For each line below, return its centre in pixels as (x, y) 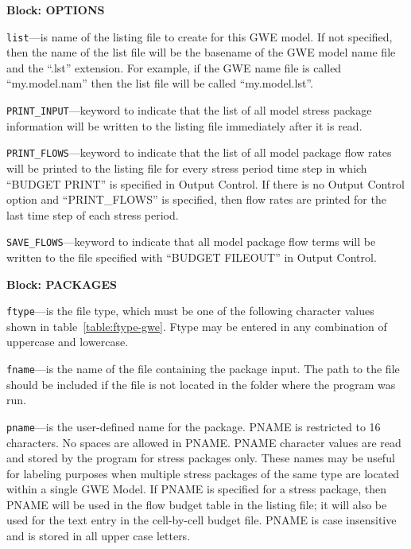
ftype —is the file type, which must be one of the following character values (190, 311)
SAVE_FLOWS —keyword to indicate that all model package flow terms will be (191, 241)
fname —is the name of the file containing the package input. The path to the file (203, 368)
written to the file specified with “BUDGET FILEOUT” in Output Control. (192, 257)
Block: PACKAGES (62, 284)
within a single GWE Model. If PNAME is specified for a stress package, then (197, 489)
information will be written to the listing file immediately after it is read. (184, 125)
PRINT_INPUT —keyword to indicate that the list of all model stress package (189, 110)
